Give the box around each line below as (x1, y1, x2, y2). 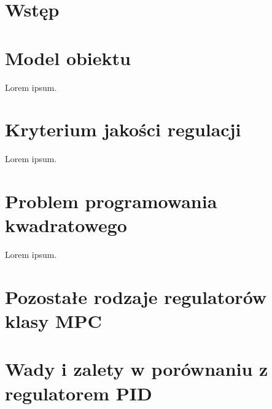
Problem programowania (5, 189, 217, 213)
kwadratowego (5, 212, 127, 238)
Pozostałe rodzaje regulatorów (5, 284, 267, 309)
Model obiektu (5, 45, 131, 70)
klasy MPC (5, 308, 102, 333)
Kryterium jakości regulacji (5, 117, 241, 142)
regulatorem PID (5, 380, 152, 405)
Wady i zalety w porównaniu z (5, 356, 268, 381)
